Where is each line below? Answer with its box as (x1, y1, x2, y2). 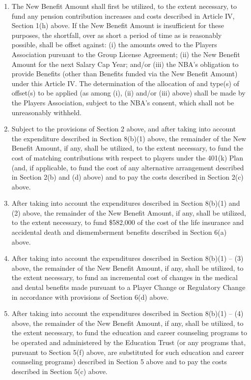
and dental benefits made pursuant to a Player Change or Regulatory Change (11, 282, 246, 292)
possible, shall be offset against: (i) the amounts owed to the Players (11, 39, 217, 50)
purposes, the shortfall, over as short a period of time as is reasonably (11, 30, 222, 40)
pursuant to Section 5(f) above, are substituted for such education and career (11, 347, 244, 357)
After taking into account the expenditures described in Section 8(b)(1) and (11, 198, 240, 208)
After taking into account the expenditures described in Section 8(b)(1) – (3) (11, 253, 244, 263)
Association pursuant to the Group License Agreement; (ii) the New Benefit (11, 49, 240, 59)
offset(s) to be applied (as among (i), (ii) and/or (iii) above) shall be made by (11, 88, 246, 98)
